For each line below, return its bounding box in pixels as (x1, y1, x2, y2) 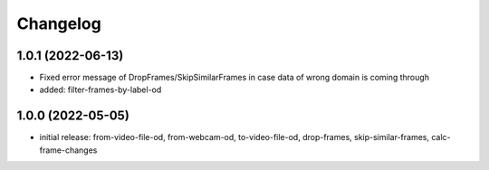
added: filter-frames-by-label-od (39, 84, 162, 95)
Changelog (16, 14, 101, 33)
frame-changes (39, 145, 98, 156)
